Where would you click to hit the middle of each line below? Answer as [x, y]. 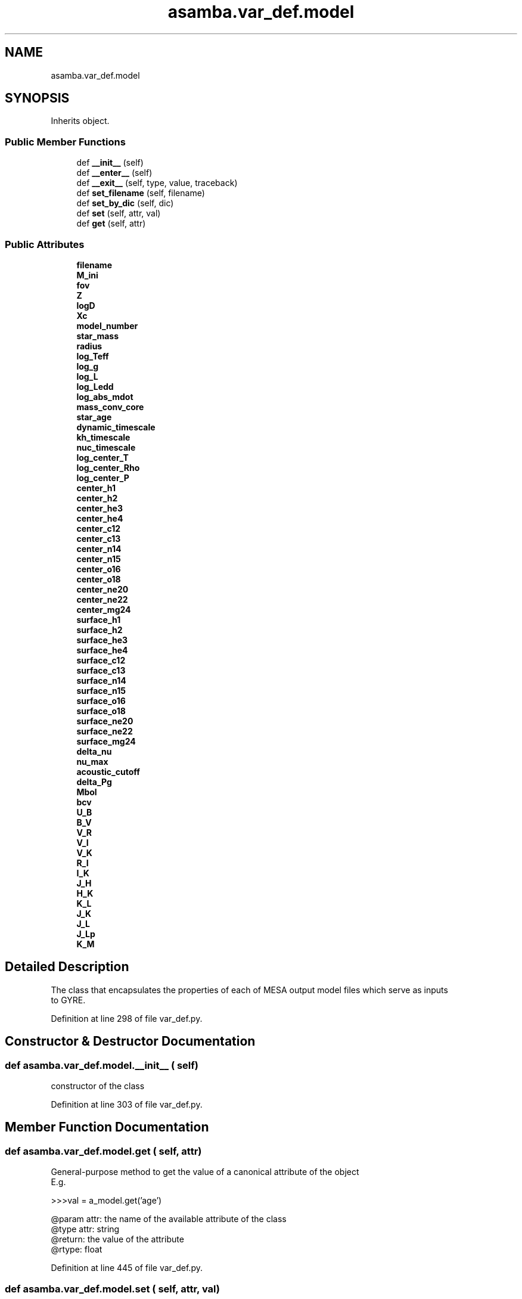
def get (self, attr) [111, 224]
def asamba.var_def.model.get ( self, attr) [103, 1151]
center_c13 [99, 538]
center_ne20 [102, 589]
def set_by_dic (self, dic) [125, 203]
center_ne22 [102, 599]
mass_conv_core [110, 407]
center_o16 [99, 569]
